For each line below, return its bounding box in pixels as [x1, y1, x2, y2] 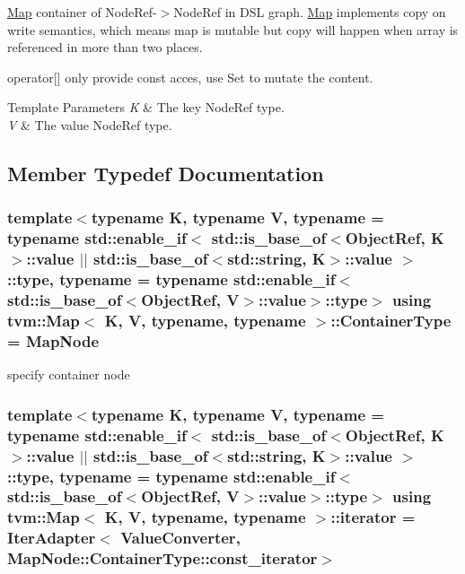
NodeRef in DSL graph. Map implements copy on [173, 3, 446, 21]
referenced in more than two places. [7, 38, 203, 57]
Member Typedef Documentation [7, 159, 324, 187]
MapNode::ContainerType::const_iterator [7, 547, 318, 570]
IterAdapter [7, 526, 96, 549]
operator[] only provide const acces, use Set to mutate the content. [7, 67, 373, 86]
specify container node [7, 365, 130, 384]
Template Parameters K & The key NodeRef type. [7, 98, 285, 117]
